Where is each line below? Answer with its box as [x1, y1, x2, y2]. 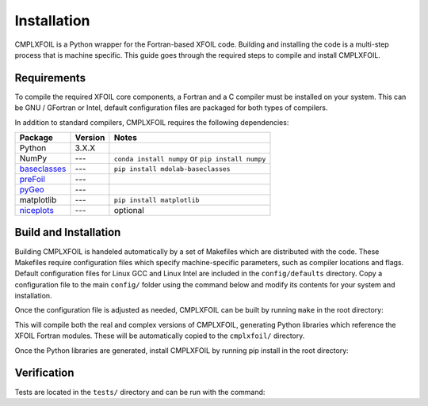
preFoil [19, 174, 45, 185]
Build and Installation [14, 226, 121, 239]
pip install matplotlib [113, 195, 200, 204]
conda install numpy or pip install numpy [113, 153, 266, 164]
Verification [14, 366, 75, 380]
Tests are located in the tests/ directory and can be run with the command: [14, 387, 266, 397]
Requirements [14, 71, 86, 85]
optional [113, 205, 144, 216]
